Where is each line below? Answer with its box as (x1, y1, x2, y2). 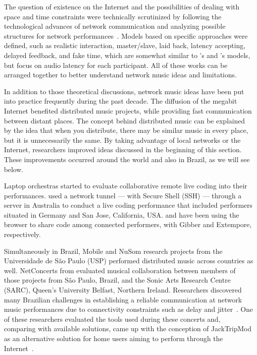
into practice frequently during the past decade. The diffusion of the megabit (4, 96, 237, 106)
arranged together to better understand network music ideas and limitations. (4, 69, 237, 80)
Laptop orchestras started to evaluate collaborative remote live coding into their (4, 180, 248, 191)
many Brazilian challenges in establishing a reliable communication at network (4, 294, 242, 304)
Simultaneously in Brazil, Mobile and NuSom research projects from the (4, 245, 223, 256)
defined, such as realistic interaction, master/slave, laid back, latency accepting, (4, 40, 246, 51)
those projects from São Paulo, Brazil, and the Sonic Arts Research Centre (4, 275, 231, 285)
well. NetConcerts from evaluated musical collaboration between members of (4, 265, 236, 275)
